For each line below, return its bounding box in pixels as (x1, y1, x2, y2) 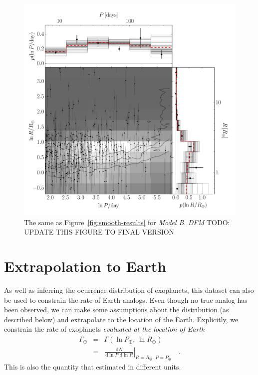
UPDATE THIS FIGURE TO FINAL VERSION (24, 227, 175, 237)
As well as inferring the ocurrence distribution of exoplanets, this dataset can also (4, 284, 254, 295)
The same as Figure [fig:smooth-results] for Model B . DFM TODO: (24, 217, 230, 227)
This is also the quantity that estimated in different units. (4, 362, 181, 372)
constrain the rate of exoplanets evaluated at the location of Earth (4, 324, 205, 334)
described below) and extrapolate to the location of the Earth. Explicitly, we (4, 314, 239, 324)
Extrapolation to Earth (4, 255, 167, 276)
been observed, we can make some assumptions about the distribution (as (4, 304, 229, 315)
